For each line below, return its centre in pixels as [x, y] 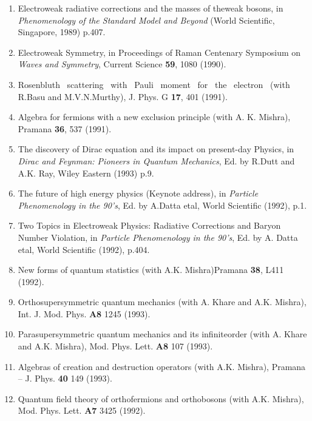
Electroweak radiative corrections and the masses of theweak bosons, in [151, 8]
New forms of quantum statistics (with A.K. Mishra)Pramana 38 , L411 [151, 270]
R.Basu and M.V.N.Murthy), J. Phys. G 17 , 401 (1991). [123, 96]
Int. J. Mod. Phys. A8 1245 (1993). [84, 313]
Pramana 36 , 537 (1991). [65, 128]
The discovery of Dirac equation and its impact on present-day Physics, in [156, 149]
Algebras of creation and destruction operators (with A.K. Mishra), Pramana [162, 366]
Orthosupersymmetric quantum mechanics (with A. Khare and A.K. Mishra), [162, 302]
